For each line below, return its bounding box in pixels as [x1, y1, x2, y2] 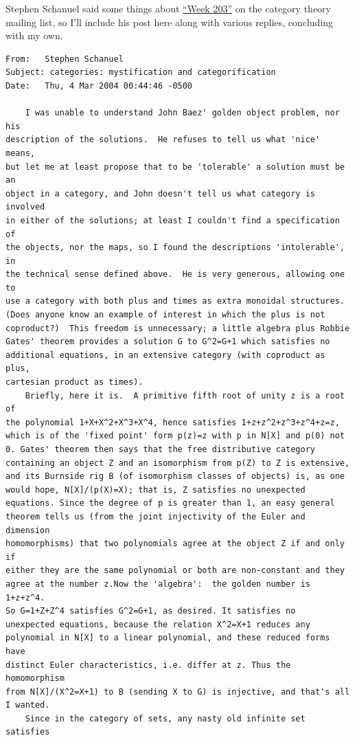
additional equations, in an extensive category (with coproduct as [5, 350, 325, 360]
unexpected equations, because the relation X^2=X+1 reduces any [5, 619, 310, 629]
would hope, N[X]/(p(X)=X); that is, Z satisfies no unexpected [5, 484, 306, 495]
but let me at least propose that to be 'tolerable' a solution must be [5, 161, 345, 172]
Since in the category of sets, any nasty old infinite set [25, 713, 306, 724]
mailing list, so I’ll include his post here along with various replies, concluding [5, 14, 333, 29]
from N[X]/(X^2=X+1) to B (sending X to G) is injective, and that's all [5, 686, 350, 697]
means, [5, 148, 35, 158]
